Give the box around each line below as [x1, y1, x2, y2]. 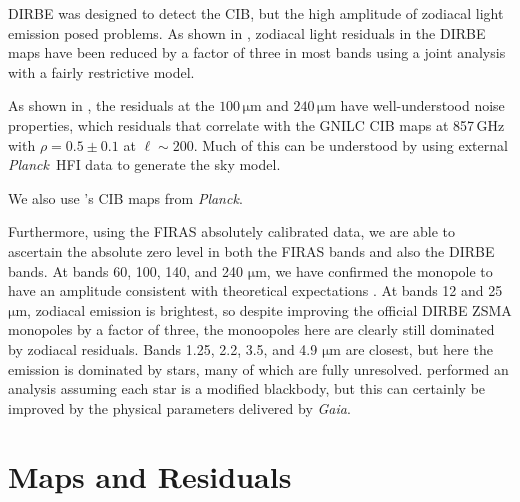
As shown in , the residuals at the [8, 95, 215, 116]
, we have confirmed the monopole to [266, 260, 493, 281]
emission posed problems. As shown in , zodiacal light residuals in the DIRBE [8, 22, 486, 43]
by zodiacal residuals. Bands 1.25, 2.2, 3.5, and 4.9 [8, 338, 318, 359]
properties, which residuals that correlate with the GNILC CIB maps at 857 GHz [8, 114, 505, 135]
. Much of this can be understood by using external [193, 134, 508, 155]
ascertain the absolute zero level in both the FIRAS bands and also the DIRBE [8, 240, 495, 261]
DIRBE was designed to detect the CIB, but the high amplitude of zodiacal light [8, 3, 504, 23]
